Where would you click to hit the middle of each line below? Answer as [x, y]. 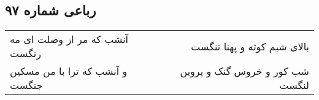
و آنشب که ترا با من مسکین [69, 71]
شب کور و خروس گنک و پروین [244, 71]
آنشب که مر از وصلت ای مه [69, 39]
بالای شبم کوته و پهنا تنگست [250, 46]
